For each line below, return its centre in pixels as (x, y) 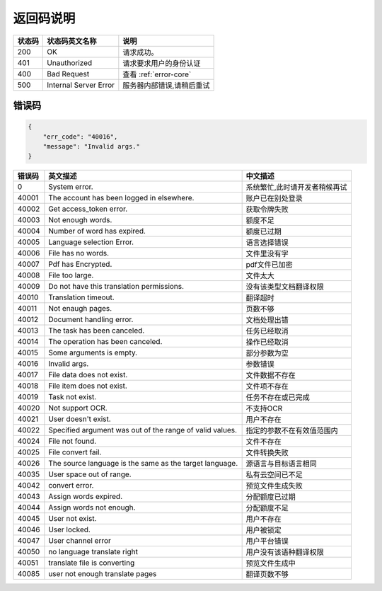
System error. (71, 187)
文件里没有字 (267, 253)
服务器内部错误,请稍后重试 (166, 85)
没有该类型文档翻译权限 (285, 287)
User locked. (70, 529)
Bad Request (68, 74)
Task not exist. (73, 397)
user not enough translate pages (103, 574)
